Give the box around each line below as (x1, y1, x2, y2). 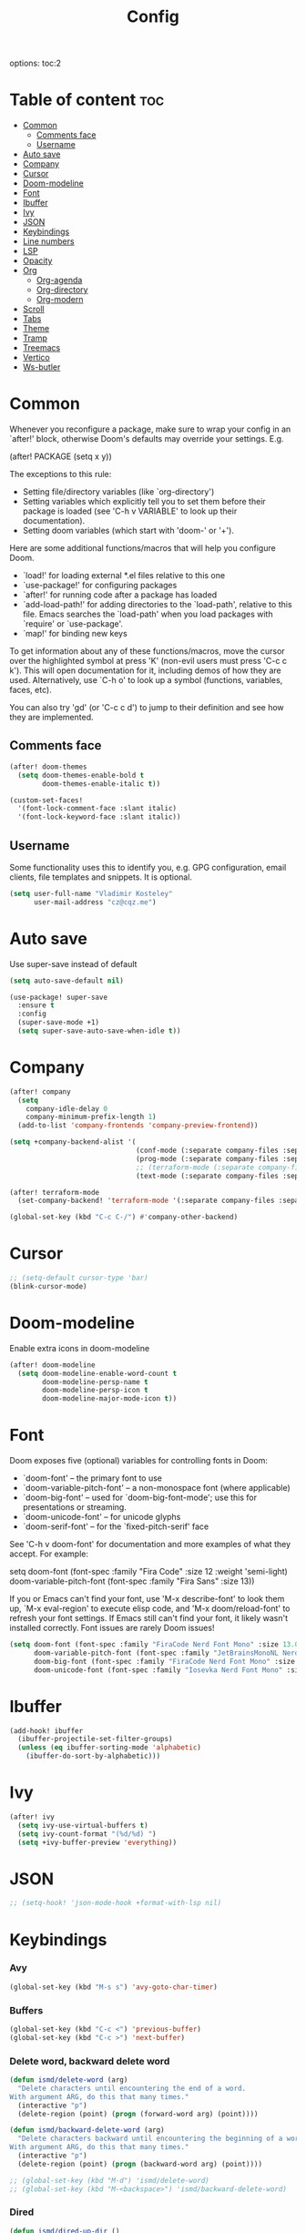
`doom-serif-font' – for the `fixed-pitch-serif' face (22, 1521, 209, 1532)
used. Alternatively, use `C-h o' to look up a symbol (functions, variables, (9, 675, 283, 686)
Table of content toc (9, 89, 165, 110)
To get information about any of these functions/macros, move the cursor (9, 646, 285, 657)
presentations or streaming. (22, 1502, 127, 1513)
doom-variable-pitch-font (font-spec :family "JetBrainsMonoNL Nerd (33, 1648, 300, 1657)
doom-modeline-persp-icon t (42, 1386, 148, 1395)
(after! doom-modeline (9, 1360, 96, 1370)
